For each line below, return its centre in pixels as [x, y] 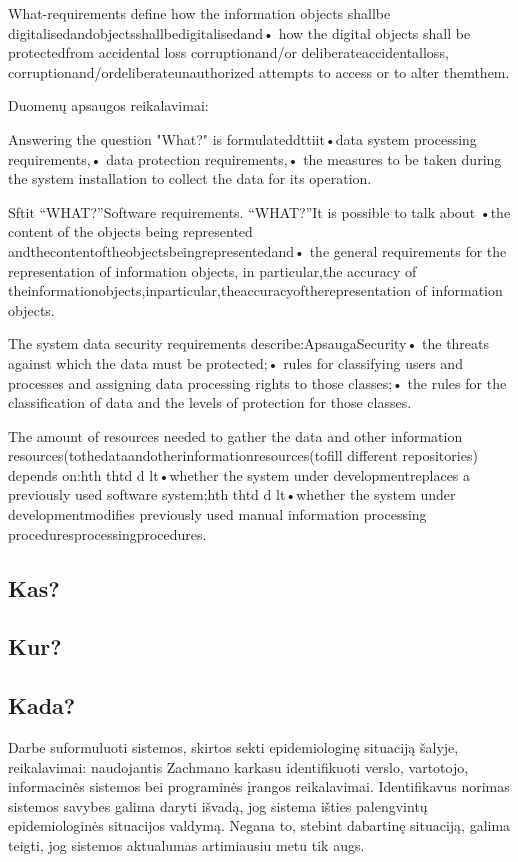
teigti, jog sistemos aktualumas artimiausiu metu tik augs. [186, 844]
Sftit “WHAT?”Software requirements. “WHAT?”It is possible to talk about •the [259, 211]
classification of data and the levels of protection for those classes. [210, 402]
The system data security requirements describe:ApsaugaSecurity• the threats [249, 343]
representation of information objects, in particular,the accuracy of [212, 270]
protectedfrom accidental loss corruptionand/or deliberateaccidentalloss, [228, 52]
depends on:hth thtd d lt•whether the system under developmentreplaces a [239, 474]
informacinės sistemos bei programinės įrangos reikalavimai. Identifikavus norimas [259, 786]
